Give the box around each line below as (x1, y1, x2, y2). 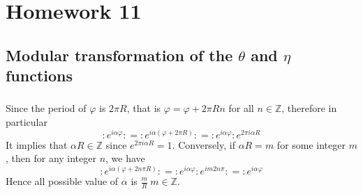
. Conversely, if (172, 137, 235, 152)
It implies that (6, 137, 68, 152)
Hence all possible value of (6, 174, 119, 188)
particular (6, 115, 47, 129)
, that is (126, 101, 161, 115)
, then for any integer (6, 151, 96, 165)
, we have (105, 151, 145, 165)
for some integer (276, 137, 346, 152)
